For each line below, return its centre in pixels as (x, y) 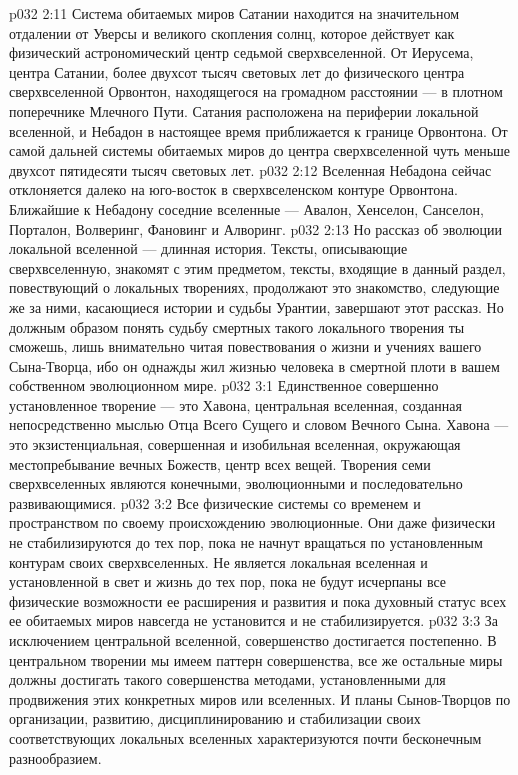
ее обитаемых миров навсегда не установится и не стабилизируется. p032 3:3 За (254, 620)
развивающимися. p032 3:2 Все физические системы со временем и (215, 502)
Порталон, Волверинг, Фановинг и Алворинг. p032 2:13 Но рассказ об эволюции (256, 228)
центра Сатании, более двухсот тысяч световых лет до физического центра (237, 71)
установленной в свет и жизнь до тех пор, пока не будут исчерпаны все (228, 581)
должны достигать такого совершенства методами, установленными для (227, 679)
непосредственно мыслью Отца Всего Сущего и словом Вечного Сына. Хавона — (259, 424)
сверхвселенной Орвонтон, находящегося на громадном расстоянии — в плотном (256, 91)
